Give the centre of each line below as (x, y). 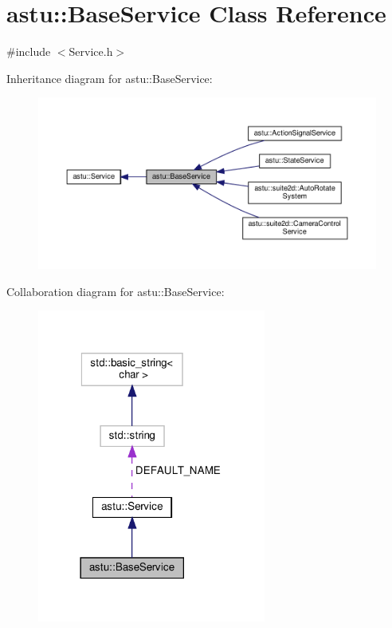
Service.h (91, 51)
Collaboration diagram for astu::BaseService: (116, 291)
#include (29, 51)
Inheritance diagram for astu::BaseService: (110, 78)
